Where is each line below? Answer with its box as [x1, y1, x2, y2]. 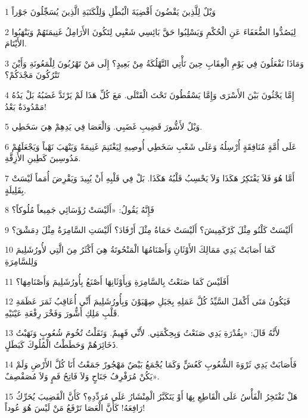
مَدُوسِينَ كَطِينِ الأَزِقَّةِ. [5, 152, 81, 164]
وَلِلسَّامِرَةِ [5, 254, 38, 267]
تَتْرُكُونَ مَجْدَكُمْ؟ [5, 68, 60, 81]
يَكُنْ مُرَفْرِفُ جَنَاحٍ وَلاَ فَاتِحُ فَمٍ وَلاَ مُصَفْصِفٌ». [5, 370, 160, 382]
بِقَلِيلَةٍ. [5, 183, 26, 196]
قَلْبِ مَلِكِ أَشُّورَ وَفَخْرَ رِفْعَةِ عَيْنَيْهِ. [5, 306, 120, 319]
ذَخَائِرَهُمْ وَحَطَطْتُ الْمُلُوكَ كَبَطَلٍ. [5, 338, 119, 350]
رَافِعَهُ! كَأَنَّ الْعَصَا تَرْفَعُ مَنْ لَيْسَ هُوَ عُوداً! [5, 401, 145, 414]
